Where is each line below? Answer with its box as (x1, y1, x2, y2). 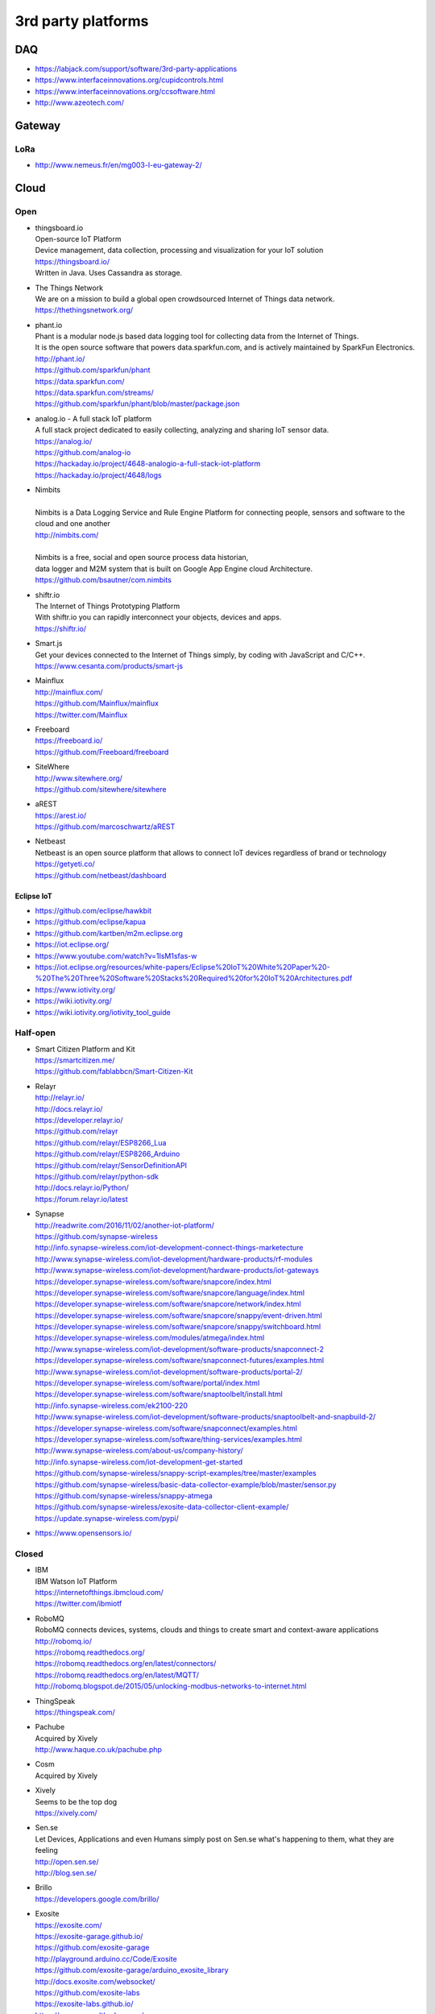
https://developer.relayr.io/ (35, 1116, 124, 1125)
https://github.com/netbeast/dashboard (35, 870, 167, 880)
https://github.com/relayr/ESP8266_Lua (35, 1138, 167, 1147)
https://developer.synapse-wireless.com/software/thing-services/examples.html (35, 1434, 302, 1444)
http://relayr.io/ (35, 1092, 85, 1103)
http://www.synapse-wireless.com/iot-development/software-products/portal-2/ (35, 1366, 303, 1377)
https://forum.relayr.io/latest (35, 1194, 128, 1204)
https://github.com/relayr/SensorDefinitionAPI (35, 1160, 188, 1170)
